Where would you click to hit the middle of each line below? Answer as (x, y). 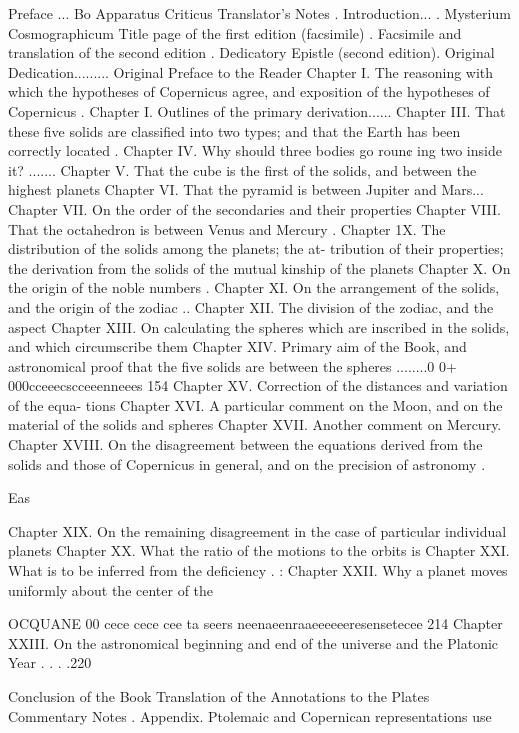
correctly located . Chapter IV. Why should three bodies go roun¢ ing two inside (255, 150)
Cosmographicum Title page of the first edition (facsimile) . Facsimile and (235, 32)
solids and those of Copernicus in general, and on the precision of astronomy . (247, 463)
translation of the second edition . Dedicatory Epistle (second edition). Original (251, 52)
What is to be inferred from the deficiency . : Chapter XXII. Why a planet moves (258, 570)
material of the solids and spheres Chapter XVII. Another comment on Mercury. (255, 424)
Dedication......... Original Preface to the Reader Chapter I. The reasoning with (251, 71)
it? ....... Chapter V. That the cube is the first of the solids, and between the (242, 169)
